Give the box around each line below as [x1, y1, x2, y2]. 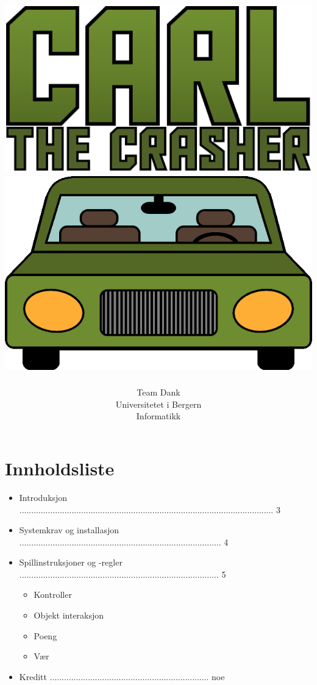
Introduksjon [19, 491, 68, 503]
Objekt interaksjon [34, 609, 104, 622]
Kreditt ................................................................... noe [19, 670, 225, 683]
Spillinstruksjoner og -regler [19, 556, 123, 569]
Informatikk [136, 410, 181, 422]
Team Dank [137, 386, 180, 399]
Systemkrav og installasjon [19, 524, 119, 536]
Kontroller [34, 588, 72, 601]
